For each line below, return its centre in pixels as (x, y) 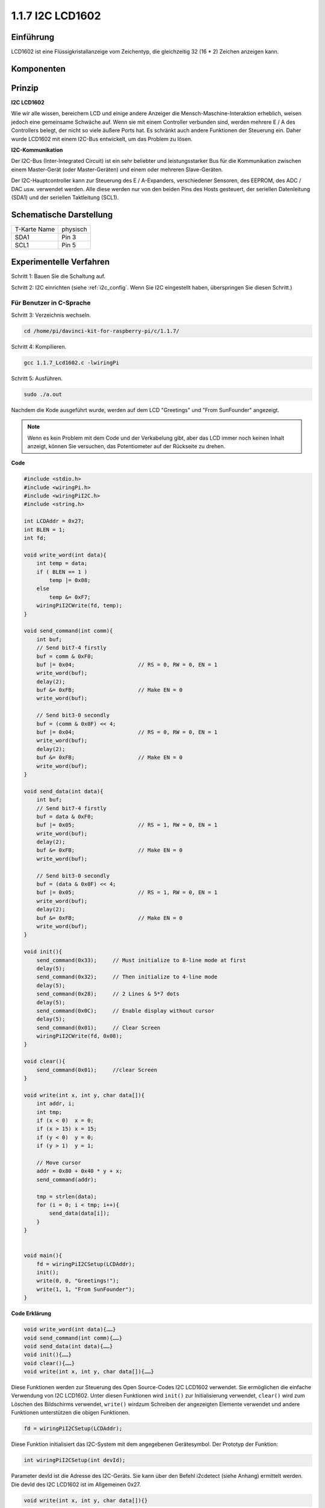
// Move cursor (59, 1162)
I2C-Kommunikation (37, 150)
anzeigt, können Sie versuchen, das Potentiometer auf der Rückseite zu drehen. (126, 446)
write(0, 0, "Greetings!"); (78, 1281)
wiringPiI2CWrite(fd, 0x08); (79, 1036)
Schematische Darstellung (62, 214)
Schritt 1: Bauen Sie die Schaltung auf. (58, 276)
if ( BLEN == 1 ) (62, 572)
